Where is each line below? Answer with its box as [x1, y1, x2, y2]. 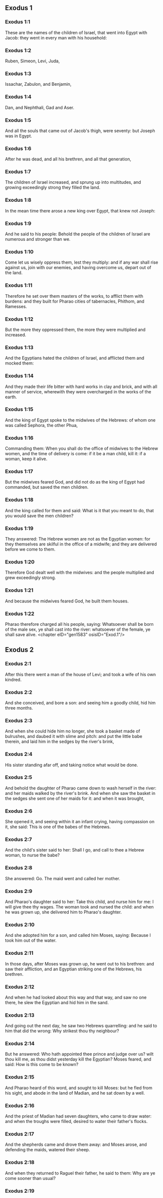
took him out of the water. [5, 938, 57, 944]
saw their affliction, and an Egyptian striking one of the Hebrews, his [5, 966, 142, 972]
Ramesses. [5, 303, 27, 309]
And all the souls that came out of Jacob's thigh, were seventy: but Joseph [5, 128, 155, 134]
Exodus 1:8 [5, 197, 32, 204]
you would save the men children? [5, 513, 74, 519]
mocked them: [5, 360, 34, 366]
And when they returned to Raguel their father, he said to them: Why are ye [5, 1170, 156, 1176]
